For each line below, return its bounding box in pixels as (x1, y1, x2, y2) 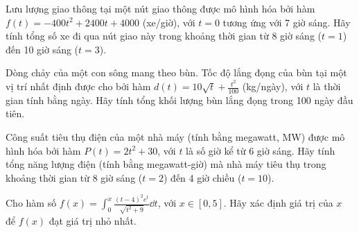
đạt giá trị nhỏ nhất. (49, 214, 137, 228)
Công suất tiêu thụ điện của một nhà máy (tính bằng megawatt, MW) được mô (6, 130, 345, 144)
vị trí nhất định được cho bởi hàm (6, 79, 151, 94)
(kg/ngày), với (242, 79, 304, 94)
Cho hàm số (6, 196, 57, 210)
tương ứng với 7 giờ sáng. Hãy (222, 15, 351, 29)
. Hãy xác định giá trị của (223, 196, 333, 210)
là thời (313, 79, 341, 94)
